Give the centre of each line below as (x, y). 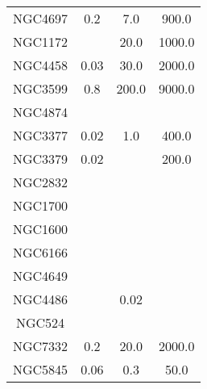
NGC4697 (41, 18)
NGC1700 (41, 205)
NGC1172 (41, 42)
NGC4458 (41, 65)
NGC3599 (41, 88)
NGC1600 (41, 229)
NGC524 (41, 322)
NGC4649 (41, 276)
